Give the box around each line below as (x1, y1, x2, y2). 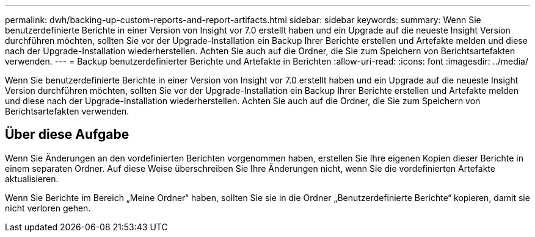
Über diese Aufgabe (5, 127, 129, 143)
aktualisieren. (5, 173, 59, 184)
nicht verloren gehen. (5, 202, 91, 213)
